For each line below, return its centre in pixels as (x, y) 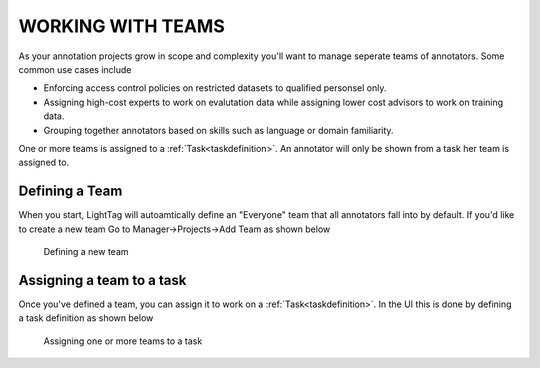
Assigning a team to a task (102, 280)
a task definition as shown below (86, 318)
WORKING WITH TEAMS (121, 26)
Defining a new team (86, 251)
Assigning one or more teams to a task (123, 341)
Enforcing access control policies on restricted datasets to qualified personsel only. (215, 88)
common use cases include (75, 69)
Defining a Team (70, 191)
